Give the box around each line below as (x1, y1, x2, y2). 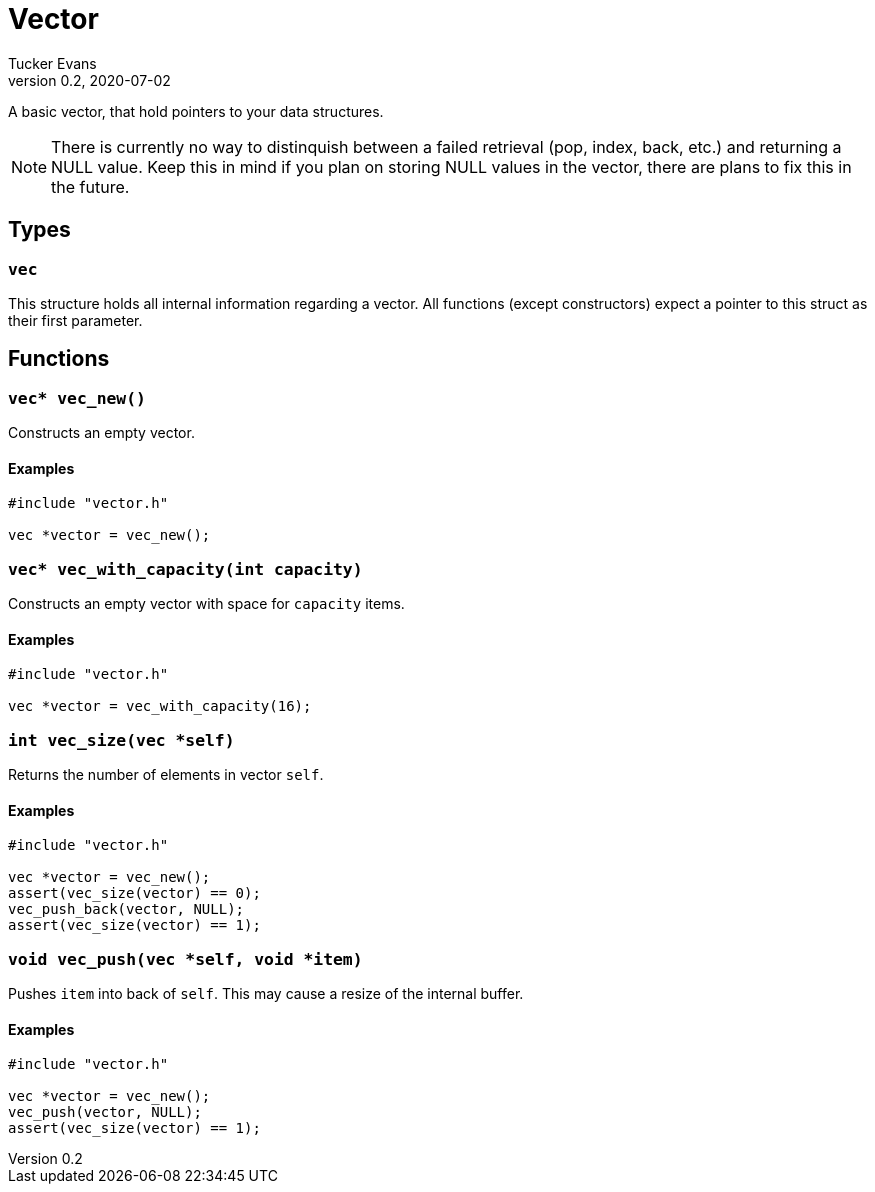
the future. (51, 176, 130, 197)
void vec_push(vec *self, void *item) (8, 949, 363, 969)
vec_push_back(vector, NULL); (8, 901, 245, 918)
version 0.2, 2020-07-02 (8, 71, 171, 89)
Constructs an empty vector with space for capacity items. (8, 595, 405, 613)
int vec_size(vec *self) (8, 730, 235, 750)
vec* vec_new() (8, 388, 146, 408)
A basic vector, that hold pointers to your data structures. (8, 102, 384, 120)
